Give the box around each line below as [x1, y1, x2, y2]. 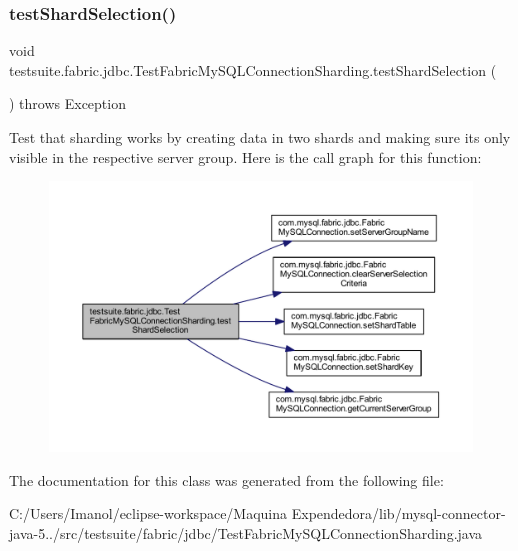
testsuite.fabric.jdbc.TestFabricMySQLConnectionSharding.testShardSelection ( [9, 59, 497, 80]
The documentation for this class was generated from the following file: [9, 469, 444, 490]
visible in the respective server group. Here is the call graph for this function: [9, 146, 482, 167]
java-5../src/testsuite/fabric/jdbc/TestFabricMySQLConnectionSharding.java [9, 522, 483, 543]
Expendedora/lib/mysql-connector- [291, 503, 506, 524]
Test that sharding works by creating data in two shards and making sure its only [9, 127, 511, 147]
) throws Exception [9, 93, 126, 114]
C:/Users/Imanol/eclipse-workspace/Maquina [9, 503, 288, 524]
